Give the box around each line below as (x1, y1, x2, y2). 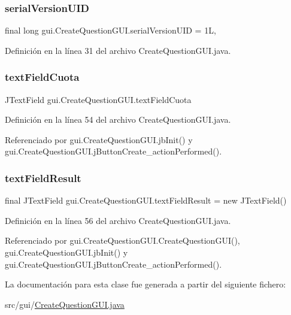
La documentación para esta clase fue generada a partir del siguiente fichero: (5, 278, 286, 290)
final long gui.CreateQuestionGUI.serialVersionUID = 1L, (5, 24, 216, 37)
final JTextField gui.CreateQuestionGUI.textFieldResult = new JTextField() (5, 194, 287, 207)
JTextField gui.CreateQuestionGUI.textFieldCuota (5, 93, 192, 105)
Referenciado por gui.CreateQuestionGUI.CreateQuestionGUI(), (5, 234, 240, 247)
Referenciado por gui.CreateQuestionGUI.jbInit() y (5, 133, 193, 146)
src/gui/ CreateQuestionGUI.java (5, 298, 125, 310)
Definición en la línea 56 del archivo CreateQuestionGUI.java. (5, 214, 231, 226)
